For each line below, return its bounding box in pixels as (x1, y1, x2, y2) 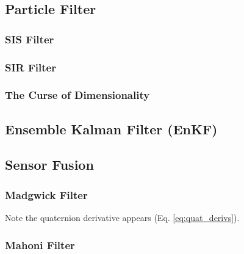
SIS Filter (5, 31, 54, 46)
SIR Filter (5, 59, 56, 74)
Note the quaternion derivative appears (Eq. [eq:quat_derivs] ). (5, 211, 240, 224)
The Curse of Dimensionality (5, 87, 150, 103)
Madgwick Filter (5, 187, 88, 202)
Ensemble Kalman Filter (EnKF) (5, 119, 218, 138)
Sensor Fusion (5, 155, 94, 174)
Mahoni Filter (5, 237, 75, 252)
